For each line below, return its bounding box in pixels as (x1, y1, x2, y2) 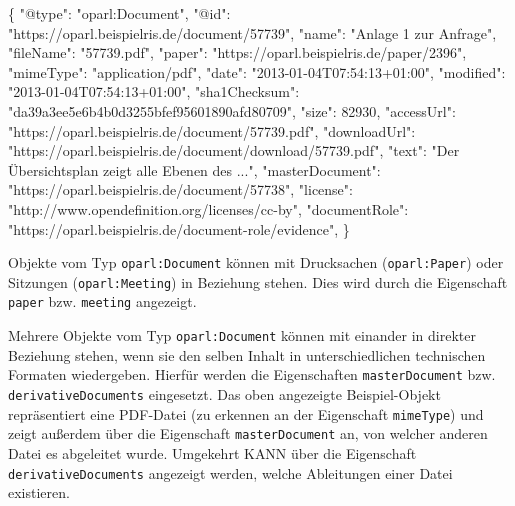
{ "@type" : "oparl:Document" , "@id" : (8, 3, 231, 23)
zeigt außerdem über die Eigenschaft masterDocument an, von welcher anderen (8, 423, 488, 444)
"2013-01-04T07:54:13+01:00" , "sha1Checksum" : (8, 81, 300, 102)
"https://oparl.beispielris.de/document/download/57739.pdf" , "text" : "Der (8, 140, 460, 161)
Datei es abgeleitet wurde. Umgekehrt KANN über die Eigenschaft (8, 442, 417, 463)
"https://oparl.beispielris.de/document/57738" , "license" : (8, 179, 353, 200)
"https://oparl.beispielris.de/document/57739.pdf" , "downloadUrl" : (8, 120, 416, 141)
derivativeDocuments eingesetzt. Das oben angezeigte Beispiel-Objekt (8, 384, 441, 404)
